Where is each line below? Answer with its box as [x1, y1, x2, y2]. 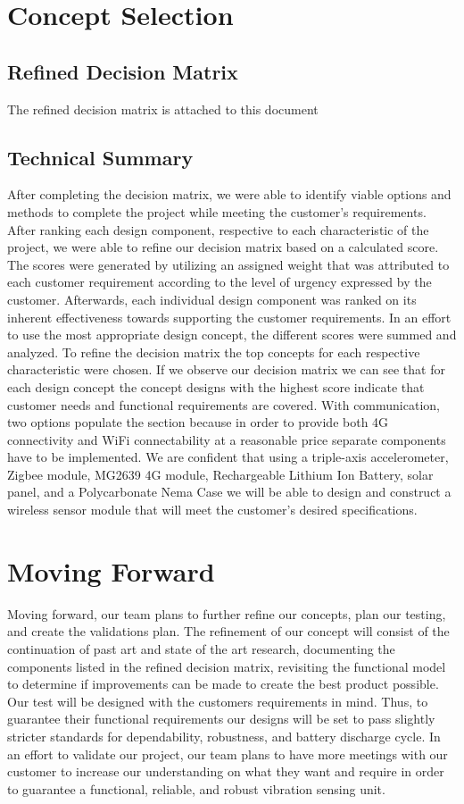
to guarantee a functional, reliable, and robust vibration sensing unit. [7, 779, 385, 798]
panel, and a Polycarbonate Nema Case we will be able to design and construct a [7, 482, 452, 501]
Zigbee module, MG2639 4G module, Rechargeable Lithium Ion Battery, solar [7, 465, 434, 483]
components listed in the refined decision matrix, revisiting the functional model [7, 657, 446, 675]
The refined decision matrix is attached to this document [7, 99, 319, 118]
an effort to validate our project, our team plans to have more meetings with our [7, 744, 448, 763]
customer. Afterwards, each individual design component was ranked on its [7, 289, 417, 308]
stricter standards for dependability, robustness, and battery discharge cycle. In [7, 726, 441, 745]
